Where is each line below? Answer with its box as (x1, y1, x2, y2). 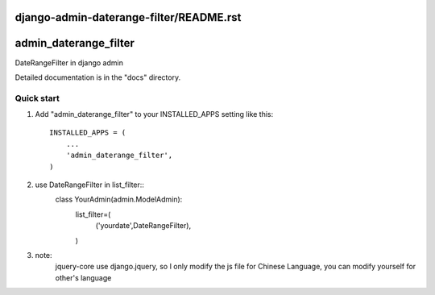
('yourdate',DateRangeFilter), (95, 221, 192, 231)
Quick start (14, 93, 60, 104)
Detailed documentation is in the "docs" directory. (14, 73, 181, 82)
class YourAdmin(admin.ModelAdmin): (55, 194, 183, 205)
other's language (55, 272, 112, 282)
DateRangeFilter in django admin (14, 57, 124, 68)
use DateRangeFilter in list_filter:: (35, 180, 145, 189)
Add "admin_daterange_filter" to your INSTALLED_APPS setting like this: (35, 110, 274, 119)
